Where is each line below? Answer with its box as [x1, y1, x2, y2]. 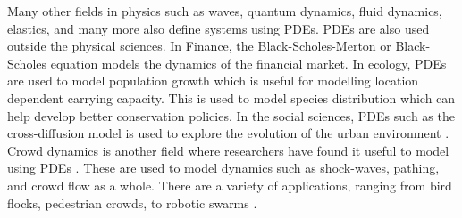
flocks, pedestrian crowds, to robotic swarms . [7, 193, 257, 212]
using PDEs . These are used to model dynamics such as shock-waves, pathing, [7, 158, 440, 177]
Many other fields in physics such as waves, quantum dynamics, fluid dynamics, [7, 2, 442, 20]
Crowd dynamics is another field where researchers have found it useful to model [7, 141, 449, 159]
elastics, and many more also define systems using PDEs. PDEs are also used [7, 19, 430, 37]
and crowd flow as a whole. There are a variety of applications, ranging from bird [7, 175, 452, 194]
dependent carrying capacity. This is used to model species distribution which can [7, 88, 456, 107]
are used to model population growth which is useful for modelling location [7, 71, 419, 90]
